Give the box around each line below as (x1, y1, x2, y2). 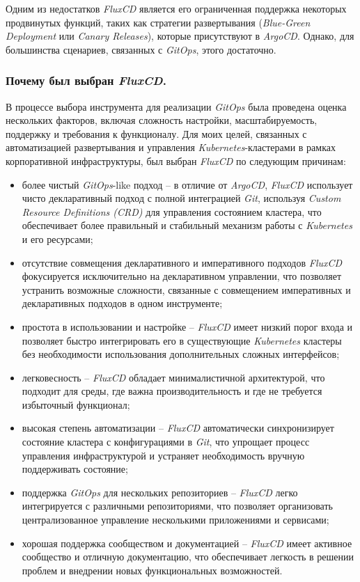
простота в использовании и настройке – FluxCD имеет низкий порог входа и (22, 319, 353, 333)
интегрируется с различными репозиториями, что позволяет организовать (22, 498, 333, 513)
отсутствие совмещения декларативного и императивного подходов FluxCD (22, 255, 343, 269)
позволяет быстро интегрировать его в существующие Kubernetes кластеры (22, 333, 342, 347)
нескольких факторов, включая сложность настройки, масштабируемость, (6, 113, 318, 127)
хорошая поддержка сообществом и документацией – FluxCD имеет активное (22, 535, 352, 550)
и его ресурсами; (22, 231, 93, 246)
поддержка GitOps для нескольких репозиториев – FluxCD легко (22, 485, 298, 499)
